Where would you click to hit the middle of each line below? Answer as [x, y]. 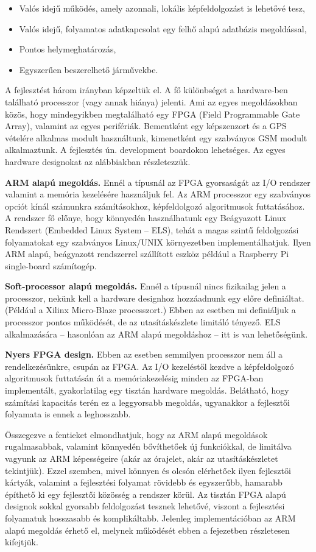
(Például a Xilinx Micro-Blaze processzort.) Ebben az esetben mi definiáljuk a [150, 310]
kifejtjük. [22, 542]
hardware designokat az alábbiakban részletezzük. [98, 161]
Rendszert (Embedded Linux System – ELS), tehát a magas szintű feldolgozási [152, 229]
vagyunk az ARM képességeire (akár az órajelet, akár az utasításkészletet [142, 458]
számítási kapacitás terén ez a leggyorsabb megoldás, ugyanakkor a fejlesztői [147, 402]
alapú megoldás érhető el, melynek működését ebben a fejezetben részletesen [147, 530]
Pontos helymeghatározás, [68, 49]
